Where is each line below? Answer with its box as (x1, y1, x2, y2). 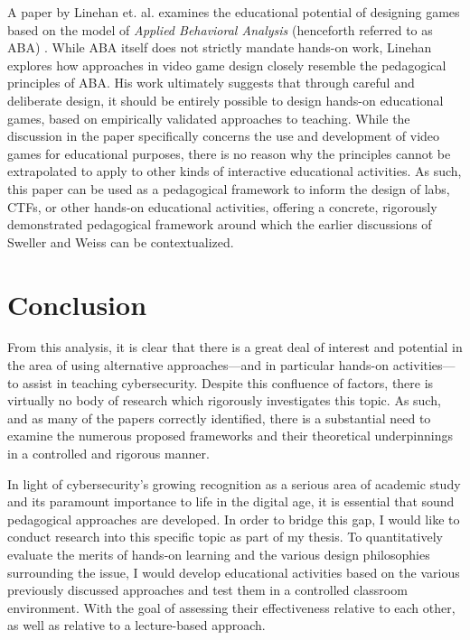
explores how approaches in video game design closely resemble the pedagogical (7, 55, 446, 74)
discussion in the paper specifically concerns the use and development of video (7, 126, 440, 145)
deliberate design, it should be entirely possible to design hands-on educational (7, 90, 444, 109)
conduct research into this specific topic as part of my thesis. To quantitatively (7, 527, 444, 546)
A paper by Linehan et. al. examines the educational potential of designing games (7, 3, 460, 21)
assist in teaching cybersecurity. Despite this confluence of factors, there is (23, 373, 434, 392)
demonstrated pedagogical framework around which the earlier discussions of (7, 215, 432, 234)
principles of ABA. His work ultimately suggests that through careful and (7, 73, 415, 92)
